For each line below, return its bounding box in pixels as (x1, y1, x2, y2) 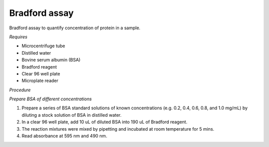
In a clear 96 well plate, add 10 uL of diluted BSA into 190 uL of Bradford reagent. (21, 119, 188, 125)
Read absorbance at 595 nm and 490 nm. (21, 133, 107, 139)
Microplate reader (21, 77, 59, 84)
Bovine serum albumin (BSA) (21, 57, 81, 63)
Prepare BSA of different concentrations (9, 96, 92, 102)
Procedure (9, 87, 31, 93)
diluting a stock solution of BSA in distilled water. (21, 112, 122, 118)
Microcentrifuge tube (21, 43, 66, 49)
